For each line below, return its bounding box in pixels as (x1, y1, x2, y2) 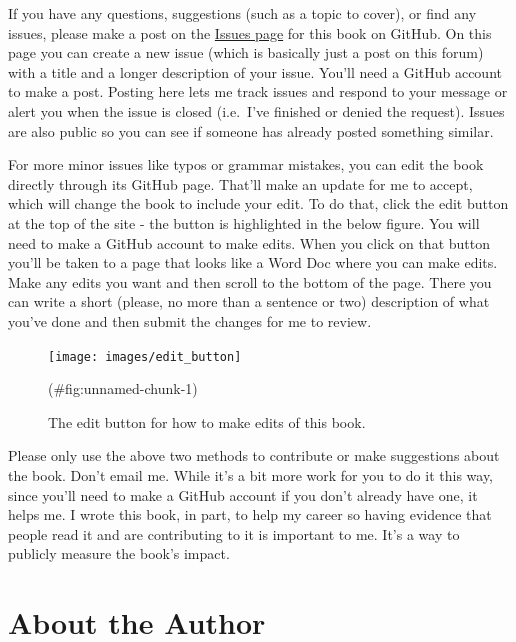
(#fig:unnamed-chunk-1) (48, 378, 198, 399)
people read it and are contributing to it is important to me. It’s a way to (8, 523, 460, 544)
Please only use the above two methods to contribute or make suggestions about (8, 445, 500, 466)
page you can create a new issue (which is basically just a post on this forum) (8, 42, 484, 63)
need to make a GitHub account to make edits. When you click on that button (8, 232, 490, 253)
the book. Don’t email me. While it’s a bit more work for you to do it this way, (8, 464, 494, 485)
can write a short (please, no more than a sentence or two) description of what (8, 291, 490, 312)
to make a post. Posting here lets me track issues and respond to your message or (8, 81, 508, 102)
